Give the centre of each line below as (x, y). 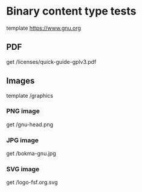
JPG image (23, 140)
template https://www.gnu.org (44, 28)
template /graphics (30, 95)
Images (21, 81)
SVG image (23, 170)
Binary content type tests (71, 11)
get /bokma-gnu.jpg (31, 154)
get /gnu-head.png (30, 124)
